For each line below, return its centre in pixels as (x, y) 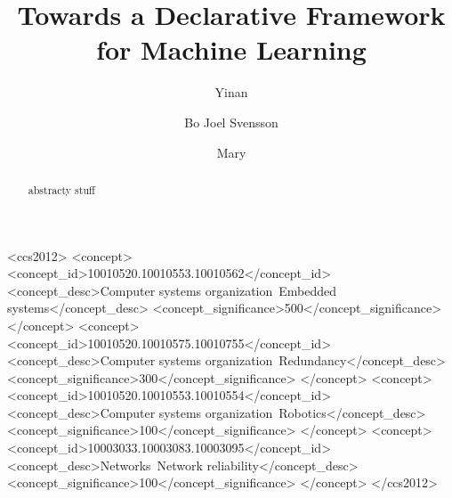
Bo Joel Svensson (231, 122)
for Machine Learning (231, 49)
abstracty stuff (61, 189)
